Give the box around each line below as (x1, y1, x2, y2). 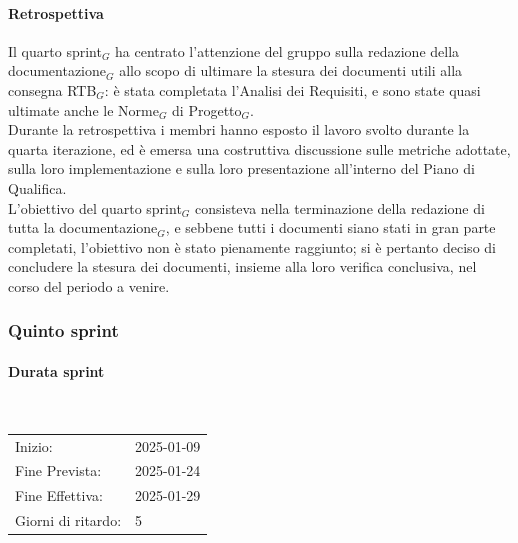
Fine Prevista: (15, 460, 102, 481)
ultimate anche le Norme (8, 99, 159, 120)
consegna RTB (8, 79, 97, 100)
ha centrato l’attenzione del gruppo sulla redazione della (115, 40, 460, 61)
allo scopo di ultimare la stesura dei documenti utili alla (119, 60, 463, 81)
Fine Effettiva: (15, 485, 103, 506)
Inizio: (15, 435, 53, 456)
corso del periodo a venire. (8, 275, 170, 296)
